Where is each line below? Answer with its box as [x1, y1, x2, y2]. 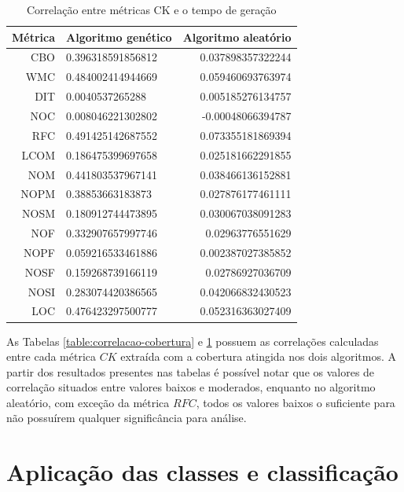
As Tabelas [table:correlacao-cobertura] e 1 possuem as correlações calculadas [6, 332, 379, 349]
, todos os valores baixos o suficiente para [196, 394, 395, 410]
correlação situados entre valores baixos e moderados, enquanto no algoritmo [6, 379, 376, 395]
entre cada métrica [6, 348, 97, 365]
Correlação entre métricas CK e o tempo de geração [26, 2, 277, 17]
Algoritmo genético [66, 28, 172, 45]
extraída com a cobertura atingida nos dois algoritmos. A [120, 348, 397, 365]
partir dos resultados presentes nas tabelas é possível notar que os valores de [6, 363, 375, 380]
